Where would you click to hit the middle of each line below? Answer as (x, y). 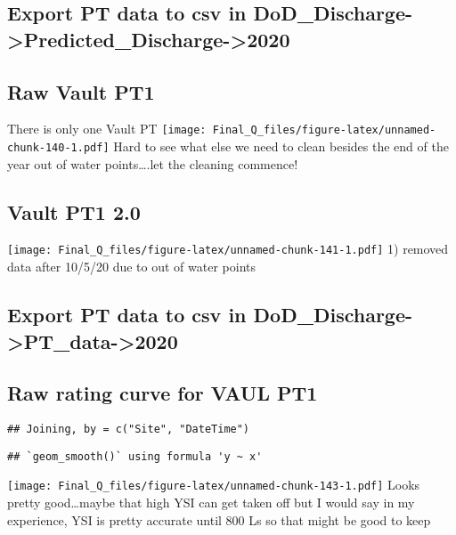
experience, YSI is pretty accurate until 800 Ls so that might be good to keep (219, 519)
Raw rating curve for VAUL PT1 (163, 393)
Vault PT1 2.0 (74, 211)
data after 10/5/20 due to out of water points (131, 267)
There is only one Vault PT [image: (107, 129)
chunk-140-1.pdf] (58, 148)
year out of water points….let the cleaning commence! (153, 163)
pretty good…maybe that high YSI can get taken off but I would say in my (211, 503)
